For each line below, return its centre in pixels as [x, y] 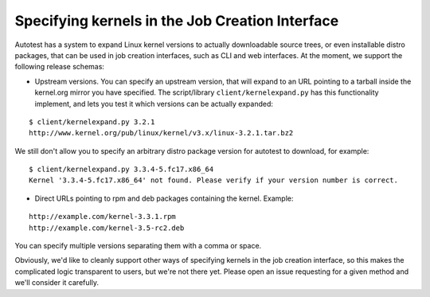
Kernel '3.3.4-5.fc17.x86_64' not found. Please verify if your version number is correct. [213, 180]
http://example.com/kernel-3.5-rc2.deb [107, 228]
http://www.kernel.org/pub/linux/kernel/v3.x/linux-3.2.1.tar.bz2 [161, 133]
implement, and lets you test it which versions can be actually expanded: [154, 104]
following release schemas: [60, 67]
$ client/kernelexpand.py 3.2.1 [92, 122]
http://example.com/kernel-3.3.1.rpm [103, 217]
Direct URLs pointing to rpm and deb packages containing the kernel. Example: [164, 198]
